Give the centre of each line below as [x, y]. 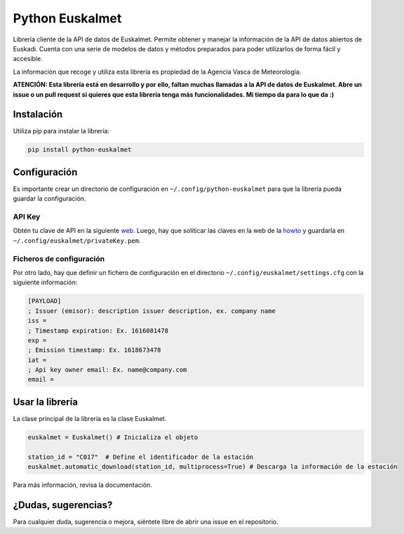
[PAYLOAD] [45, 301]
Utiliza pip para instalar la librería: [61, 131]
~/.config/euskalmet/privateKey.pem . [77, 240]
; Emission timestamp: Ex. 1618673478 [94, 350]
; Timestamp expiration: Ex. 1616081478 [98, 331]
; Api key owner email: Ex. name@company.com [107, 370]
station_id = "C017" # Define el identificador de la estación [141, 457]
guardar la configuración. [49, 199]
